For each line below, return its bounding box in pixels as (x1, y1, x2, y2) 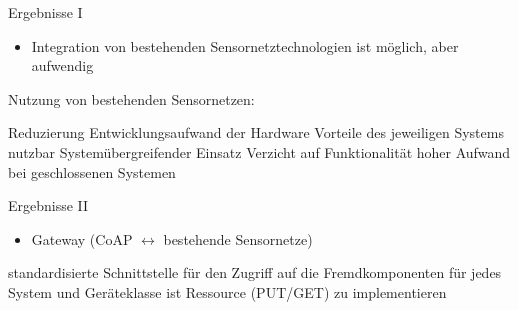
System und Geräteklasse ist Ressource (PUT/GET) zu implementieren (8, 281, 447, 302)
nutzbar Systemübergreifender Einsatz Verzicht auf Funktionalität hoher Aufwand (8, 141, 511, 162)
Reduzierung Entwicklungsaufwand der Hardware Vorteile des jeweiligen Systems (8, 122, 504, 143)
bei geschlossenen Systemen (8, 161, 176, 182)
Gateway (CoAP (31, 228, 133, 249)
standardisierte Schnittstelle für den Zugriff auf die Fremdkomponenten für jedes (8, 262, 502, 283)
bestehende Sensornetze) (163, 228, 313, 249)
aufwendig (31, 55, 94, 76)
